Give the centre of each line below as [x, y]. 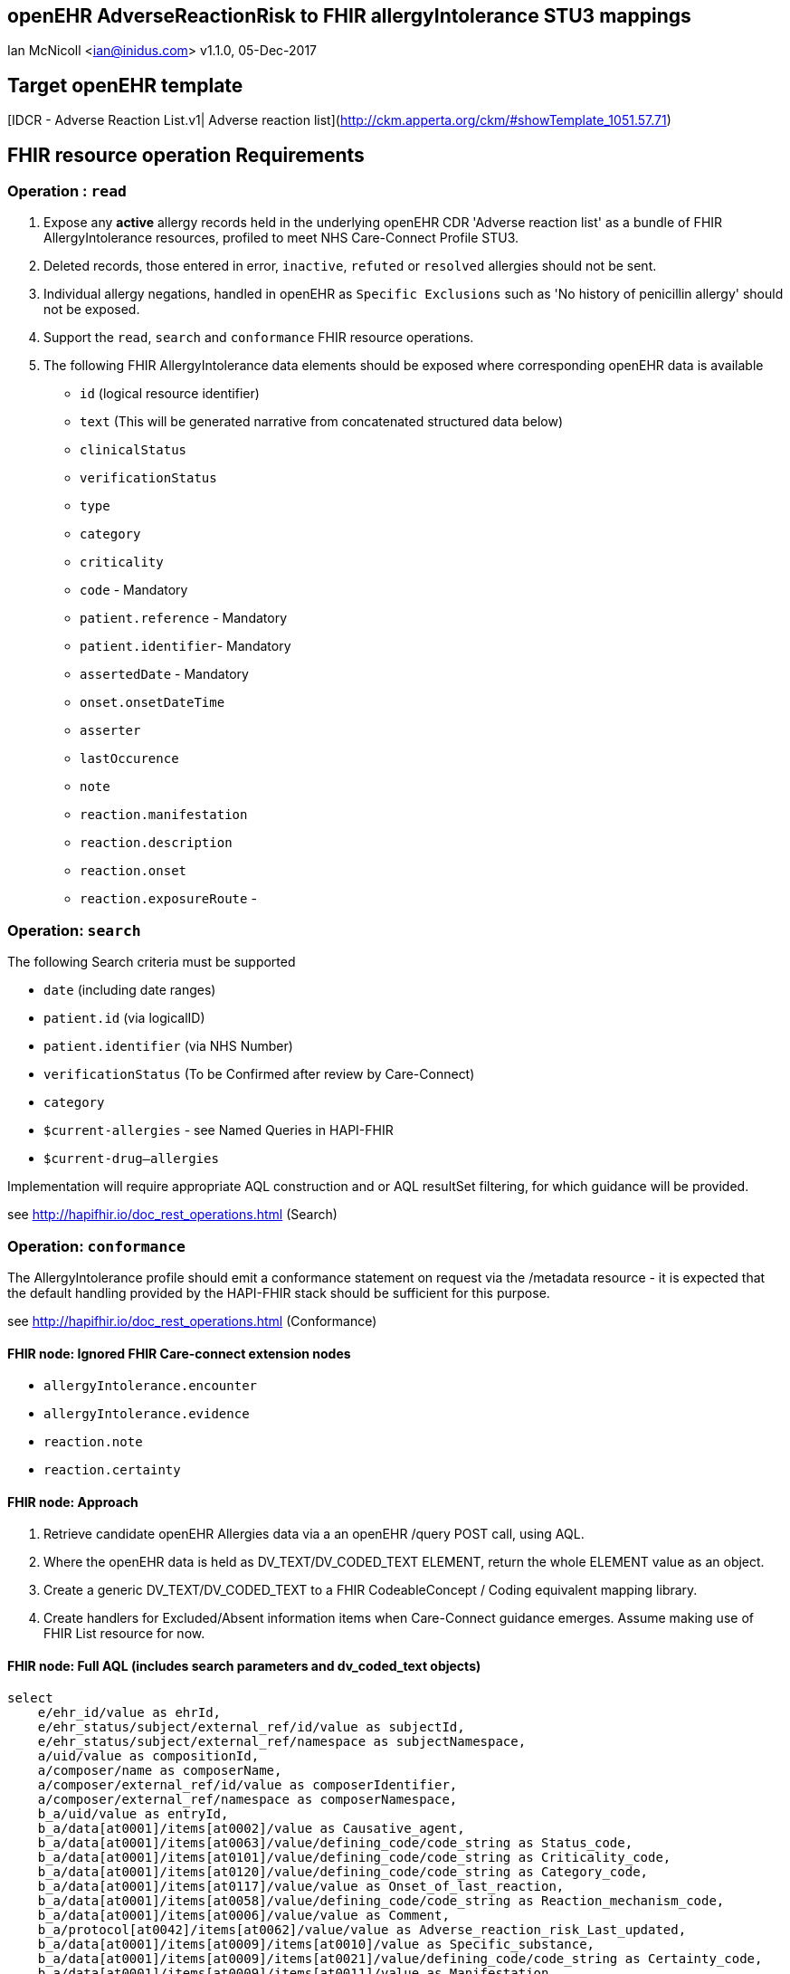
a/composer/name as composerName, [160, 1770]
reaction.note [93, 1442]
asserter [110, 731]
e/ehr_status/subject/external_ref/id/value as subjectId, [251, 1726]
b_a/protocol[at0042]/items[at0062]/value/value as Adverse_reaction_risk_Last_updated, [362, 1929]
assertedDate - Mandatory [164, 674]
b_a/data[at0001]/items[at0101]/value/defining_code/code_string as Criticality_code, [354, 1857]
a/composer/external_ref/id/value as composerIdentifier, [247, 1784]
